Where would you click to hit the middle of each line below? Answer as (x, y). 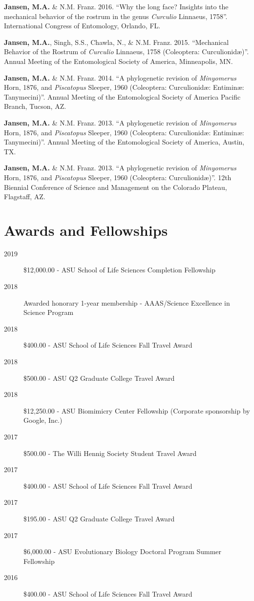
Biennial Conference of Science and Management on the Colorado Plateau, (116, 187)
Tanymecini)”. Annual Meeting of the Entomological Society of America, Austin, (124, 142)
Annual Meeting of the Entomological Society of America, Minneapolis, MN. (118, 61)
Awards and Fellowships (86, 230)
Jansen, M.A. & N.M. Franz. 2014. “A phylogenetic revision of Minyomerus (120, 77)
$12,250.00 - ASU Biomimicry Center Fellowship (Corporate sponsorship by (137, 410)
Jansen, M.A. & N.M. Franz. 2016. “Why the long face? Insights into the (116, 6)
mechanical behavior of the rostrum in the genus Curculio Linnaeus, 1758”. (116, 16)
